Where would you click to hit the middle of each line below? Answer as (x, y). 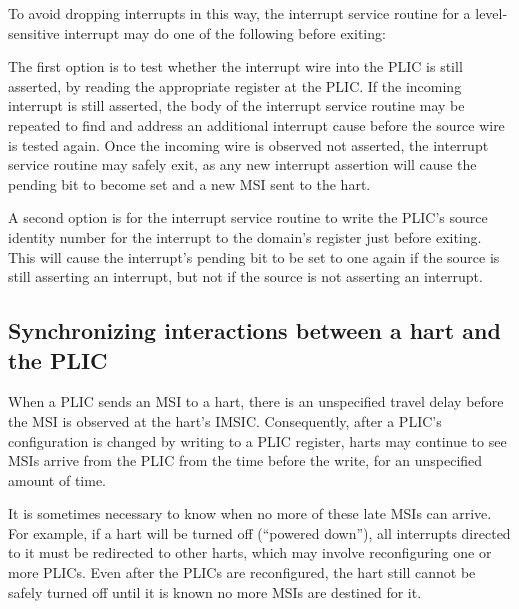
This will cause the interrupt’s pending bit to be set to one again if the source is (254, 256)
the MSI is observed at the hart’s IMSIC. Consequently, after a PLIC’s (225, 420)
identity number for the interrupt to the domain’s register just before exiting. (245, 236)
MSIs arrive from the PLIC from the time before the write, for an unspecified (245, 460)
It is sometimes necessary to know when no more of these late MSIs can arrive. (250, 513)
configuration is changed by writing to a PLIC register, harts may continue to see (257, 440)
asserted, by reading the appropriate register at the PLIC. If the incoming (235, 85)
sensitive (34, 32)
